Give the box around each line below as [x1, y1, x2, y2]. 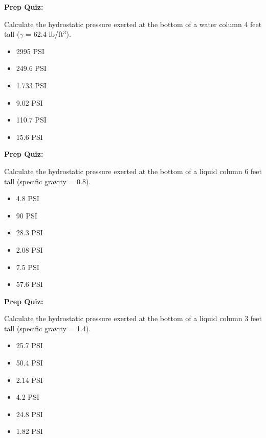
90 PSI [16, 210, 37, 221]
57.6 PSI [16, 279, 43, 289]
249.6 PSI [16, 63, 47, 74]
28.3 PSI [16, 227, 43, 238]
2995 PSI [16, 45, 45, 56]
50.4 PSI [16, 357, 43, 368]
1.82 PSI [16, 426, 43, 436]
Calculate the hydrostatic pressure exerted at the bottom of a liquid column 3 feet [4, 313, 262, 324]
